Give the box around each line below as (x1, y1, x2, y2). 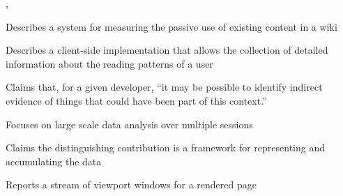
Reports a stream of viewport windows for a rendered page (6, 177, 257, 192)
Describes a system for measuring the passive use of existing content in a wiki (6, 19, 337, 33)
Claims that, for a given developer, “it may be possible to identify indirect (6, 80, 323, 94)
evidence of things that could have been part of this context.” (6, 93, 267, 107)
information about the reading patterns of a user (6, 56, 213, 70)
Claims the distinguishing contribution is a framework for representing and (6, 140, 325, 155)
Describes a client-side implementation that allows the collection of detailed (6, 43, 328, 57)
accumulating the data (6, 153, 102, 168)
